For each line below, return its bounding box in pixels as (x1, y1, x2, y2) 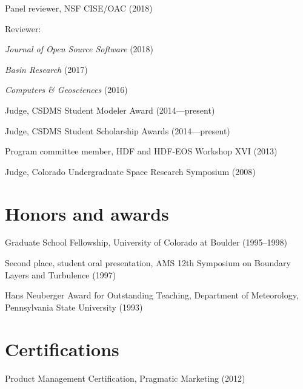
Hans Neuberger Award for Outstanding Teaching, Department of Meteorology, (5, 289, 299, 301)
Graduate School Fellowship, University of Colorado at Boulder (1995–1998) (5, 236, 287, 249)
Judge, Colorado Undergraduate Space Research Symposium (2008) (5, 165, 256, 177)
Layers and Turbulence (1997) (5, 268, 116, 281)
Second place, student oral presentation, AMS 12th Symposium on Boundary (5, 256, 291, 269)
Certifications (5, 336, 119, 361)
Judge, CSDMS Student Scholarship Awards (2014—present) (5, 124, 230, 137)
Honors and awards (5, 201, 169, 225)
